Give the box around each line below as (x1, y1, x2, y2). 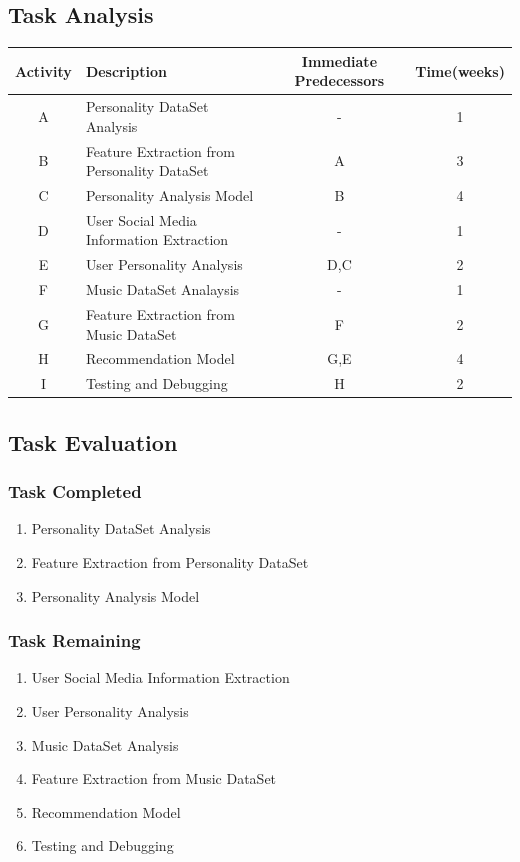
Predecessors (294, 70, 385, 91)
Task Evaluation (8, 426, 178, 457)
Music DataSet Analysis (31, 734, 179, 755)
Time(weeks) (415, 60, 505, 81)
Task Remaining (8, 628, 141, 653)
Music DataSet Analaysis (85, 279, 240, 300)
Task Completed (8, 479, 142, 504)
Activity (15, 60, 72, 81)
